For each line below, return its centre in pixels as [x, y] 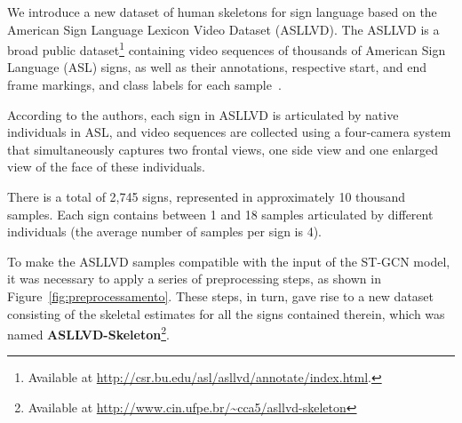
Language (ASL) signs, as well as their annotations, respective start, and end [217, 67]
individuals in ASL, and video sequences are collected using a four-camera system [229, 132]
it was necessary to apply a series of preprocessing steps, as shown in [194, 279]
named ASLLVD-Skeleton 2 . [88, 333]
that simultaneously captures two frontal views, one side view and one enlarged [223, 149]
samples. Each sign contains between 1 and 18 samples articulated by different [220, 214]
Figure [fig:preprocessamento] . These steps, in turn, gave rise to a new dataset [221, 295]
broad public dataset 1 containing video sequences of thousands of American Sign [227, 48]
